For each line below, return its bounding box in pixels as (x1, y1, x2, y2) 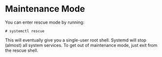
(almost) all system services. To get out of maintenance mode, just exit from (5, 42, 158, 48)
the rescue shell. (5, 47, 38, 53)
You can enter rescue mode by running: (5, 19, 85, 25)
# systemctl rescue (5, 28, 45, 33)
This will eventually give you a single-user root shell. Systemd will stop (5, 37, 147, 43)
